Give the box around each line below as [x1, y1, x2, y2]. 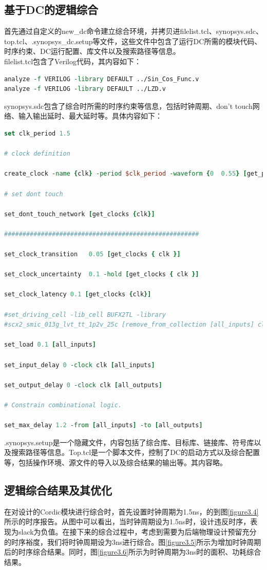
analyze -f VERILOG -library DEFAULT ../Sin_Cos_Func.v [4, 75, 199, 83]
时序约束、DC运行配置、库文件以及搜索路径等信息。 [4, 46, 180, 56]
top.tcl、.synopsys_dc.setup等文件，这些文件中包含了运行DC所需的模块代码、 [4, 35, 262, 46]
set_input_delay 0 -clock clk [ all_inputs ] [4, 361, 155, 369]
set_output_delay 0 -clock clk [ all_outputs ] [4, 381, 162, 389]
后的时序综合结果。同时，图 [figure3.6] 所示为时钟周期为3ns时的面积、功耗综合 [4, 546, 261, 557]
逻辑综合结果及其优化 [4, 482, 112, 498]
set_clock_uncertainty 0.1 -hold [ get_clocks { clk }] [4, 271, 199, 278]
